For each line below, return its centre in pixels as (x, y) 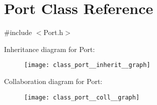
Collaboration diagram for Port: (53, 81)
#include (18, 32)
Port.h (53, 32)
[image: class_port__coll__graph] (82, 97)
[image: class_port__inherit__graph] (87, 65)
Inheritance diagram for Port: (50, 49)
